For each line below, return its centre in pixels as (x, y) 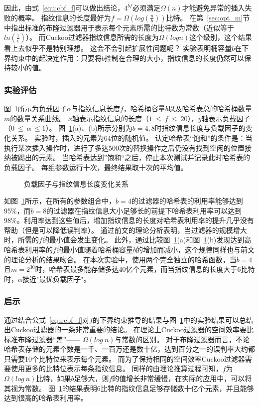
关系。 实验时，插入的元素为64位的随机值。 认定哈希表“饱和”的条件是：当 (131, 137)
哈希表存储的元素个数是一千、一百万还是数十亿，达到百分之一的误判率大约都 (129, 349)
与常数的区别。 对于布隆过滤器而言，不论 (182, 339)
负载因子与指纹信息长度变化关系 (76, 184)
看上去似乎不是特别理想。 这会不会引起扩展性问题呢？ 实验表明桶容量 (118, 48)
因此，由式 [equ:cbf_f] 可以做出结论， (64, 7)
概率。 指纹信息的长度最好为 (64, 17)
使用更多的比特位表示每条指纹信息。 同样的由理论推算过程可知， (117, 368)
